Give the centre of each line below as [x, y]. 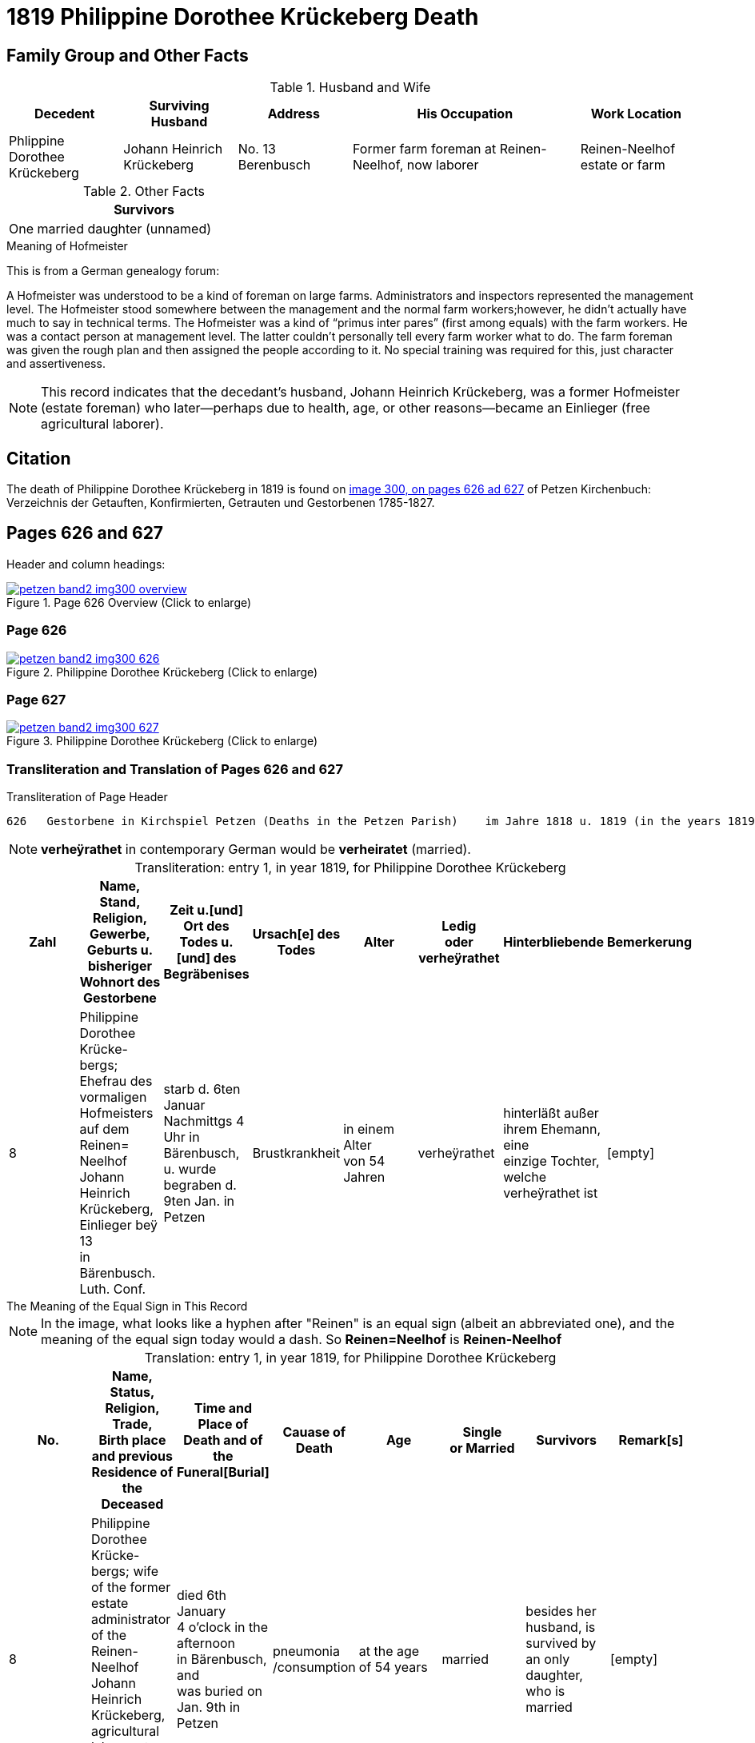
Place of [223, 1424]
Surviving [179, 106]
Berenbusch [274, 165]
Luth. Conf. [113, 1289]
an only [548, 1659]
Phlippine [37, 141]
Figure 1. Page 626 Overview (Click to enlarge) [129, 602]
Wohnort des [120, 982]
